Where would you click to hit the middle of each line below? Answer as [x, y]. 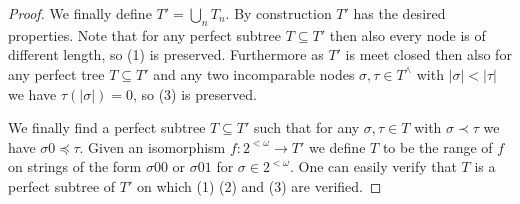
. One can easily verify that [373, 166]
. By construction [278, 13]
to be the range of [437, 146]
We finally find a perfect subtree [107, 127]
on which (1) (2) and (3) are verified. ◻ [259, 185]
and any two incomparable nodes [254, 73]
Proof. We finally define [80, 13]
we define [337, 146]
